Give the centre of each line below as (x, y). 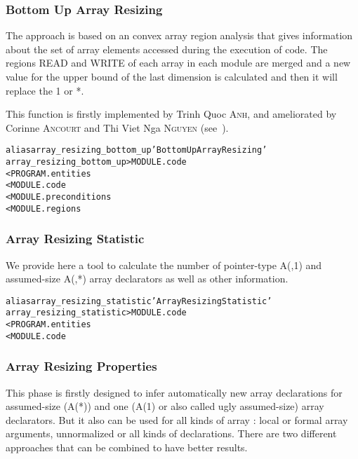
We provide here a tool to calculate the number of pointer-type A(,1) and (164, 265)
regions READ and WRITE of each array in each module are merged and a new (178, 63)
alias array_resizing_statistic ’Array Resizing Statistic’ (139, 301)
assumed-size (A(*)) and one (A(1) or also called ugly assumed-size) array (165, 406)
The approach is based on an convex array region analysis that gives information (179, 35)
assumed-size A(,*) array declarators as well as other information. (147, 279)
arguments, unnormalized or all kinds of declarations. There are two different (171, 433)
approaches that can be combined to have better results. (127, 447)
